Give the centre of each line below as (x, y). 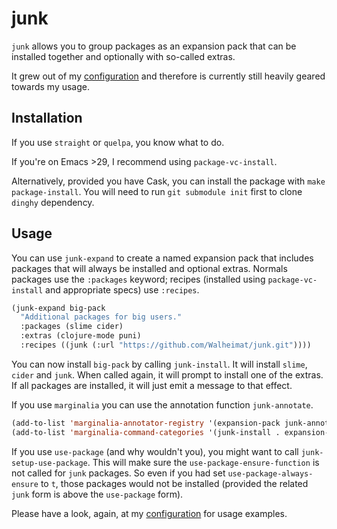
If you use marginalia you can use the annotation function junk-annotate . (162, 404)
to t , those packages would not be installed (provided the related (174, 483)
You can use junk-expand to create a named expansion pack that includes (162, 258)
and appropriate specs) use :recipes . (122, 289)
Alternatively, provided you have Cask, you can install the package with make (168, 181)
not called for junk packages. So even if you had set (118, 473)
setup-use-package (49, 463)
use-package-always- (270, 473)
